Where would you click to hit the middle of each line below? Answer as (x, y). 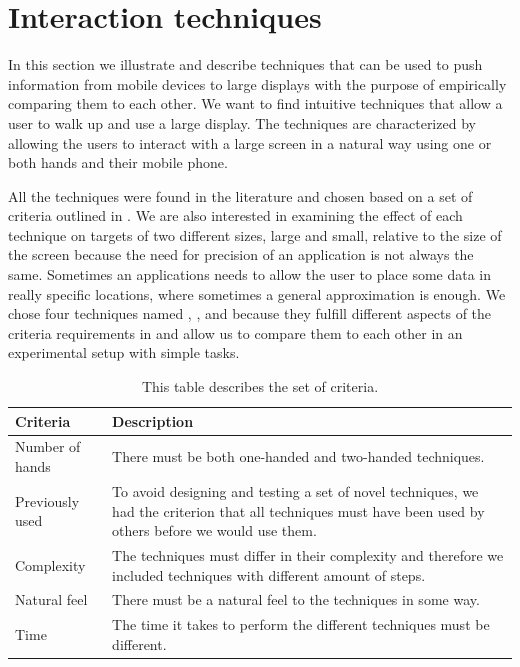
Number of (48, 446)
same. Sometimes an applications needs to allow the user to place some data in (250, 274)
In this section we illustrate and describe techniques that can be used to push (245, 64)
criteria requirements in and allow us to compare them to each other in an (235, 332)
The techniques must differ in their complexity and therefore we (308, 554)
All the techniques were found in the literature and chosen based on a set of (240, 195)
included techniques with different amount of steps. (269, 574)
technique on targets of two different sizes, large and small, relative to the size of (255, 234)
